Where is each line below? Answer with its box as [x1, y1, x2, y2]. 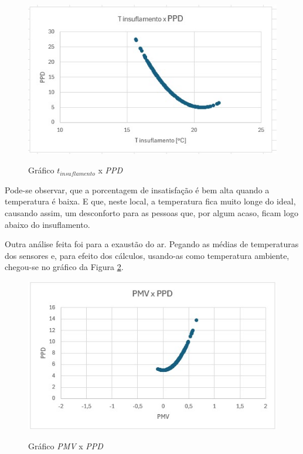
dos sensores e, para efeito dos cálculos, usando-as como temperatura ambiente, [5, 249, 290, 261]
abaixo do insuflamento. [5, 218, 90, 230]
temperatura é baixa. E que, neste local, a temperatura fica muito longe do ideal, [5, 195, 296, 207]
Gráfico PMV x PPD [28, 440, 103, 452]
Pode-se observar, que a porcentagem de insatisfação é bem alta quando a [5, 183, 270, 196]
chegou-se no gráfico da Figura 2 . [5, 261, 124, 273]
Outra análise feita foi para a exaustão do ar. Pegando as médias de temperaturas [5, 238, 299, 250]
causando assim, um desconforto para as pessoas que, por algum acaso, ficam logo [5, 206, 298, 219]
